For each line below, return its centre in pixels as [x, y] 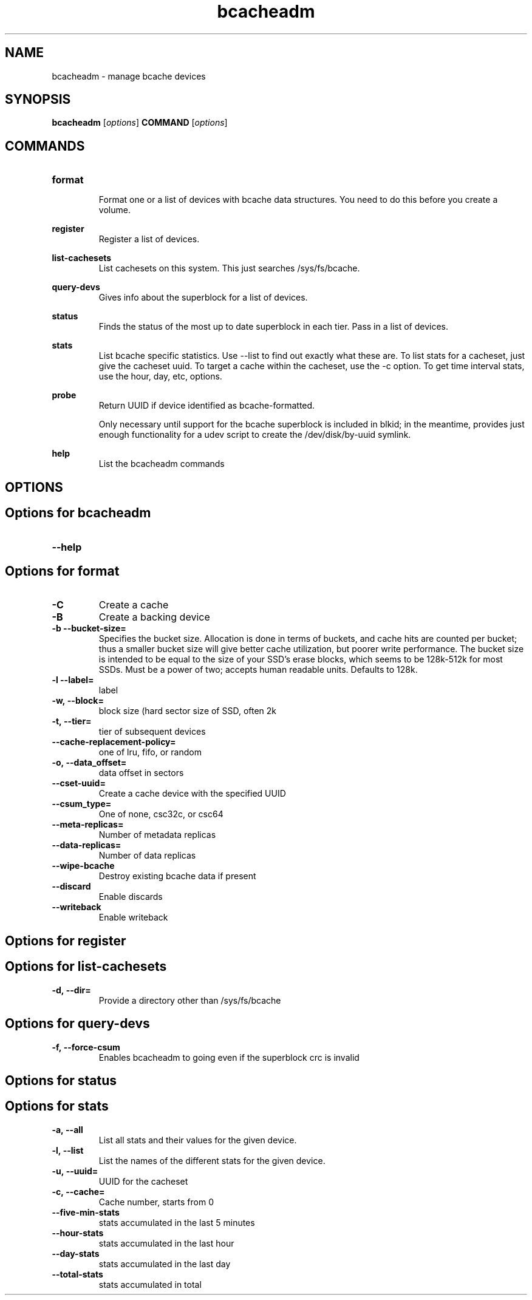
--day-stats [76, 1253]
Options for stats [57, 1106]
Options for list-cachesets [86, 967]
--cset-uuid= [79, 783]
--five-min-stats [86, 1212]
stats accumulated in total [150, 1284]
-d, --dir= [71, 990]
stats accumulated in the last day [165, 1264]
